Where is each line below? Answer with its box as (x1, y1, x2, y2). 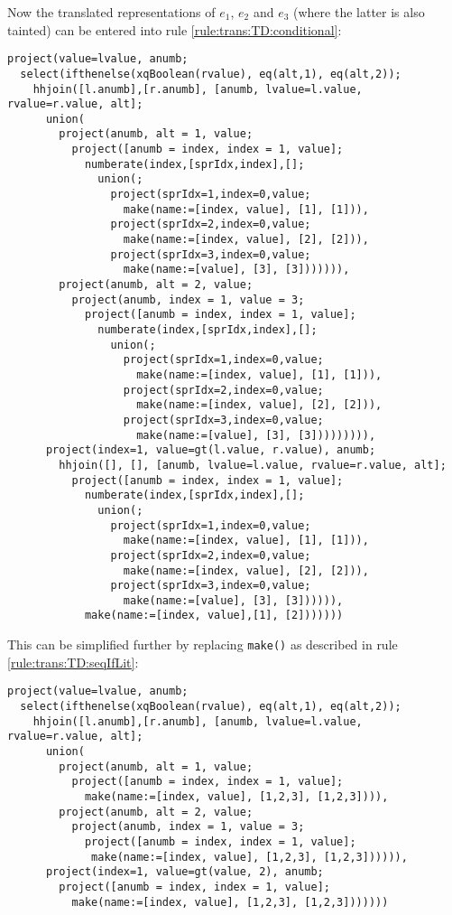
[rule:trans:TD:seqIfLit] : (7, 652, 139, 671)
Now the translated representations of (7, 3, 216, 21)
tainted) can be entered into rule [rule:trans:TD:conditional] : (7, 20, 342, 39)
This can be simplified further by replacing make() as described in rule (7, 635, 398, 654)
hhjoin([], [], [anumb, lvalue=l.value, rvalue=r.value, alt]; (59, 458, 447, 472)
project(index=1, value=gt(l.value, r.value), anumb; (45, 443, 376, 457)
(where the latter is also (293, 3, 425, 21)
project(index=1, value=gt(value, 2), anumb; (45, 865, 324, 879)
